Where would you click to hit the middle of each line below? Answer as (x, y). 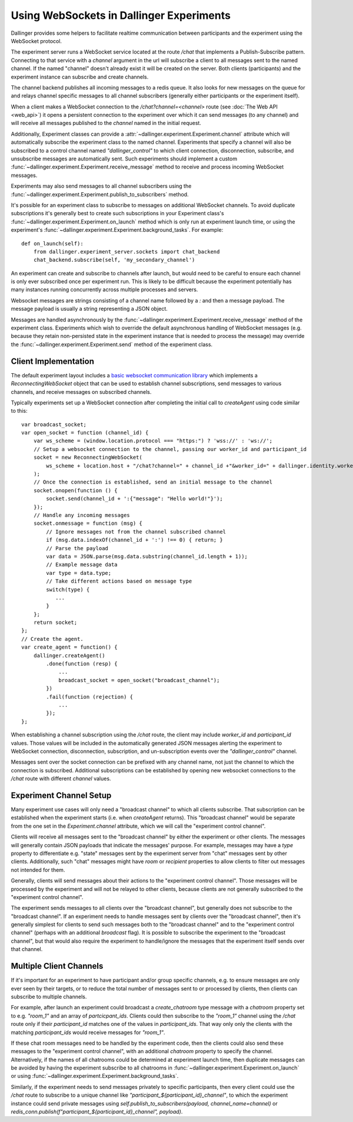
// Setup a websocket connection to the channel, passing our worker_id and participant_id (170, 449)
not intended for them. (38, 870)
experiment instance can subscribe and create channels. (80, 77)
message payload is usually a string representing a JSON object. (89, 309)
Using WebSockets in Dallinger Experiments (121, 15)
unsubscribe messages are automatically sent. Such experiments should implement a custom (124, 159)
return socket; (55, 623)
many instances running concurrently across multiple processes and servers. (104, 289)
